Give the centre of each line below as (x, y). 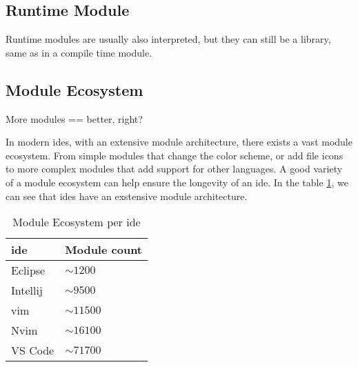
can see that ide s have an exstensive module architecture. (127, 196)
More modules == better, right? (74, 118)
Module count (103, 250)
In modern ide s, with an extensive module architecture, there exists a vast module (179, 142)
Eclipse (28, 270)
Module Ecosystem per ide (77, 222)
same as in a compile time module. (79, 52)
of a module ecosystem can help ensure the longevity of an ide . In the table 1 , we (177, 182)
